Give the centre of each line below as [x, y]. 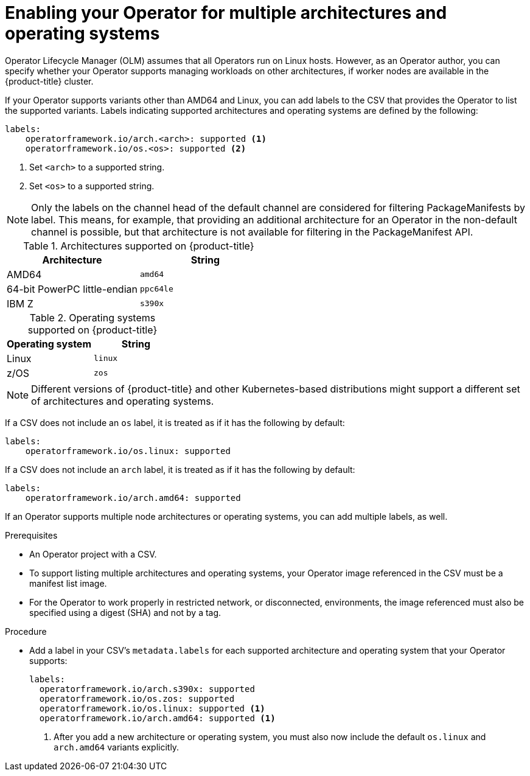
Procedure [26, 631]
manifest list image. [68, 583]
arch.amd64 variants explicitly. [117, 747]
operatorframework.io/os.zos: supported [137, 698]
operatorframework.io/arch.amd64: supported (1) [157, 718]
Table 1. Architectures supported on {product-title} [139, 246]
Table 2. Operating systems [92, 317]
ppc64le [156, 289]
